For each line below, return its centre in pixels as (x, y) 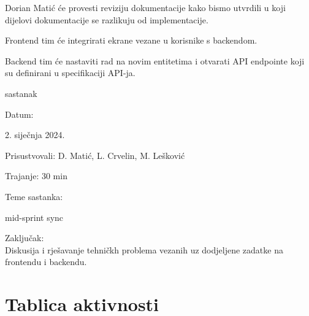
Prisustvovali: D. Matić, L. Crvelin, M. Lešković (95, 155)
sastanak (21, 93)
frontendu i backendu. (46, 262)
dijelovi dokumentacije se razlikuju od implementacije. (107, 19)
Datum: (19, 114)
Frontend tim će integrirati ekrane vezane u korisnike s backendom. (131, 40)
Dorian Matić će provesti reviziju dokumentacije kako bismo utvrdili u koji (145, 7)
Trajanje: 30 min (36, 176)
